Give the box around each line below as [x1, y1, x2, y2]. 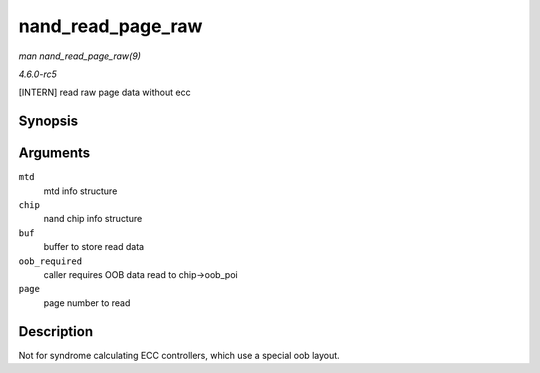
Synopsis [18, 113, 79, 130]
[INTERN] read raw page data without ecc [18, 86, 191, 99]
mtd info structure [43, 185, 118, 197]
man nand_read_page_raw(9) [18, 50, 142, 62]
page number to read [43, 296, 131, 309]
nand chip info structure [43, 213, 143, 225]
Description [18, 323, 94, 340]
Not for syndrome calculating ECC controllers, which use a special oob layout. [18, 349, 340, 361]
